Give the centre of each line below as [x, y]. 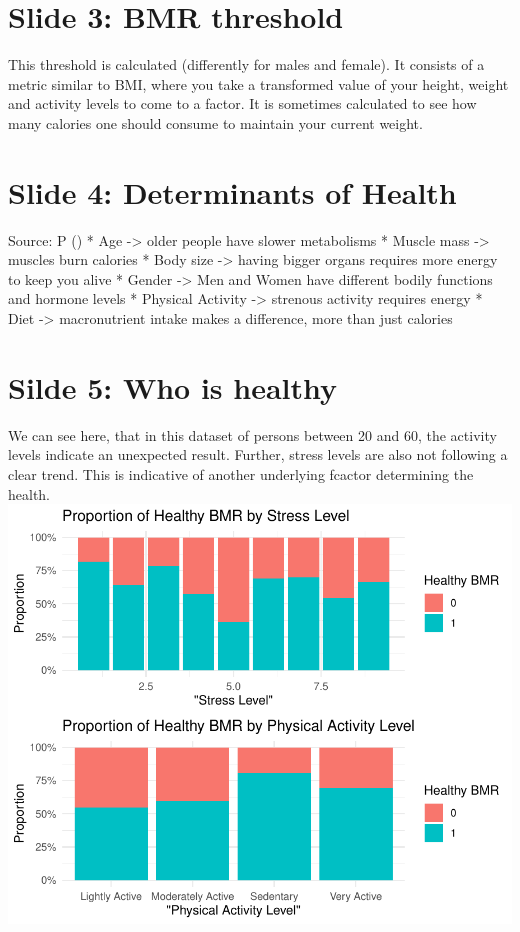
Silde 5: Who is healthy [173, 386]
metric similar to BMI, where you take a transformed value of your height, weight [258, 83]
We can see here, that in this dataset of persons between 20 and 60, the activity [252, 434]
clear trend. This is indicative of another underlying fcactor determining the [241, 473]
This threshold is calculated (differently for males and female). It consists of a [246, 64]
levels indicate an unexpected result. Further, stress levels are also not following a [258, 454]
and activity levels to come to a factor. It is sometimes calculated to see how [242, 103]
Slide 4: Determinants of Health [232, 191]
